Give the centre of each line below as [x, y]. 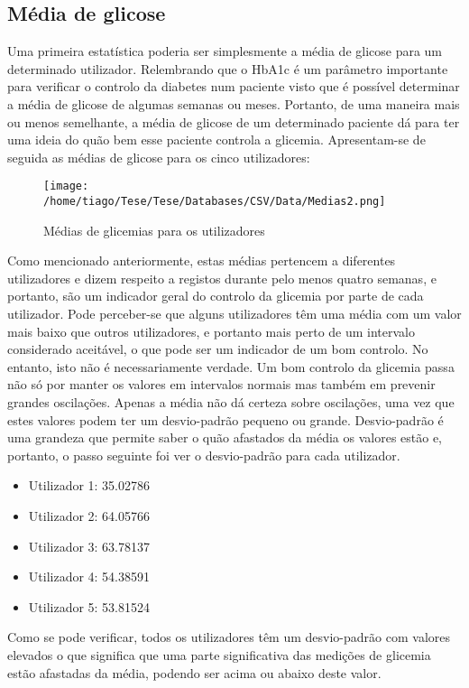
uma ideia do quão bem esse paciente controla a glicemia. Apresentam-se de [216, 139]
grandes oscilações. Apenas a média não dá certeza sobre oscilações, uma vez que [231, 402]
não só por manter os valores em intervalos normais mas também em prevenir [221, 384]
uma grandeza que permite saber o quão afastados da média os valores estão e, [225, 437]
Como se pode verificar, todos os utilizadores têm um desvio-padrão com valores [229, 637]
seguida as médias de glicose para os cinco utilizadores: [159, 157]
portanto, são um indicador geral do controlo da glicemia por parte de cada [216, 296]
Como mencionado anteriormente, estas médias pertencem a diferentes [202, 260]
